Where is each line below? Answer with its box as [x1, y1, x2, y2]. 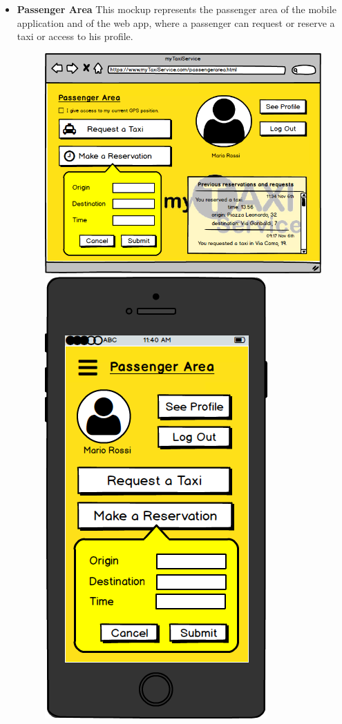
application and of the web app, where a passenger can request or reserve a [17, 15, 335, 30]
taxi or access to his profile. [17, 29, 133, 43]
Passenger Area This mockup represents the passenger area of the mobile [17, 2, 336, 16]
